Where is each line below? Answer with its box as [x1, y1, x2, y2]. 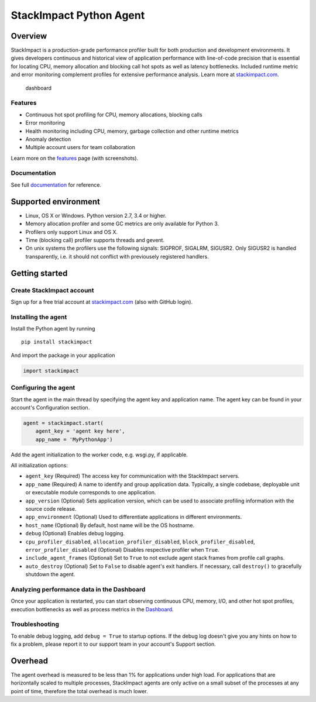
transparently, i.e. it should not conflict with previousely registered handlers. [25, 253, 209, 260]
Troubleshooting [11, 620, 60, 628]
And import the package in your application [11, 352, 115, 359]
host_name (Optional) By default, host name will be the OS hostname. [25, 521, 195, 529]
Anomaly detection [25, 135, 71, 143]
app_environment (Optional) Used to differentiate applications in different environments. [25, 514, 242, 521]
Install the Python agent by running [11, 325, 95, 332]
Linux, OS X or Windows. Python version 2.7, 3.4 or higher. [25, 212, 167, 219]
